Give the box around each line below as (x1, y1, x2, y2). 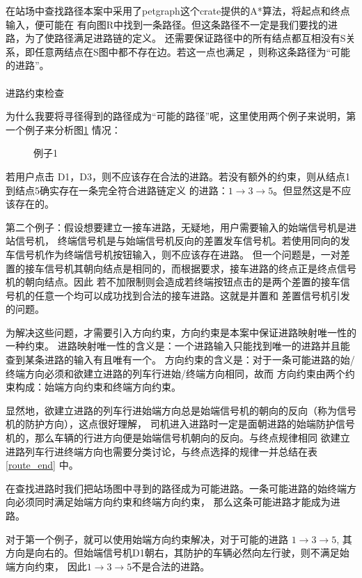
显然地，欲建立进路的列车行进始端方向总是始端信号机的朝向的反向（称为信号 (6, 403, 356, 417)
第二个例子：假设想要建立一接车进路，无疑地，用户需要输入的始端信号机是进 (6, 219, 356, 234)
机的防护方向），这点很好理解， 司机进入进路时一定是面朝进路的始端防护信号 (6, 416, 355, 431)
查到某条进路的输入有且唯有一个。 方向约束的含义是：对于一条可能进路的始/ (6, 352, 355, 367)
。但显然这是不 (273, 182, 342, 197)
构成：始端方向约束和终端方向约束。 (15, 380, 181, 394)
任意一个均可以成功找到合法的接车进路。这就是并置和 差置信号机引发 (34, 288, 350, 302)
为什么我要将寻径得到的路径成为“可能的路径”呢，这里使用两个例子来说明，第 (6, 109, 356, 123)
